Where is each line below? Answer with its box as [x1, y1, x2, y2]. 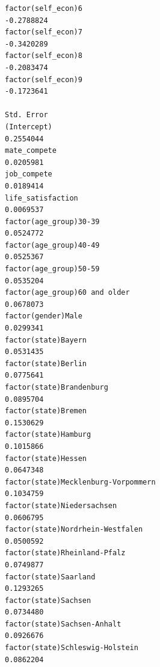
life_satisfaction [5, 193, 78, 202]
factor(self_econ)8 [5, 51, 82, 60]
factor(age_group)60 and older [5, 288, 130, 297]
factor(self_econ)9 [5, 75, 82, 84]
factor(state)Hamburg [5, 430, 91, 439]
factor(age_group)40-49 [5, 240, 100, 250]
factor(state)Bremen [5, 407, 87, 416]
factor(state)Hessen [5, 454, 87, 463]
